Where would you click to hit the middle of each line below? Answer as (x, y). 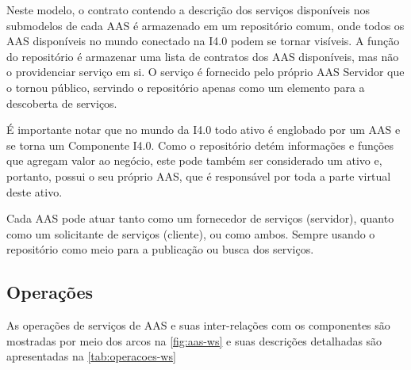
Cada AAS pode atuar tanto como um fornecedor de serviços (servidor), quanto (200, 218)
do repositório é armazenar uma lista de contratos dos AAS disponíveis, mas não (203, 56)
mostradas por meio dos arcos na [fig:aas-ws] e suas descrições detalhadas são (194, 340)
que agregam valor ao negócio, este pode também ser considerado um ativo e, (194, 160)
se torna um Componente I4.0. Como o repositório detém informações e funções (200, 145)
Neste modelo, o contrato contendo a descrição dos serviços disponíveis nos (188, 10)
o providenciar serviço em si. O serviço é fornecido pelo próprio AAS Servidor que (205, 72)
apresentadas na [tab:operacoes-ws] (91, 356)
